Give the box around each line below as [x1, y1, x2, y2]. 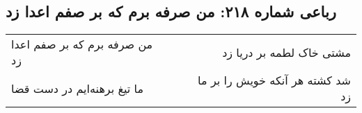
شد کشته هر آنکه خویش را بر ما [198, 72, 351, 89]
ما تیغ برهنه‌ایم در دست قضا [11, 80, 144, 96]
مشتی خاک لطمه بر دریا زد [222, 44, 351, 60]
